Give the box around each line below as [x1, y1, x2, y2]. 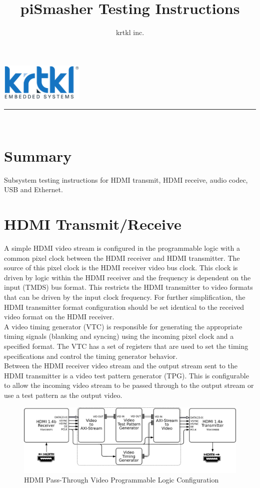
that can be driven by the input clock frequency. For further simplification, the [4, 292, 245, 302]
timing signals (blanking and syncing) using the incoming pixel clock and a [4, 331, 234, 341]
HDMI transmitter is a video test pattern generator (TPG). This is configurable [4, 370, 249, 380]
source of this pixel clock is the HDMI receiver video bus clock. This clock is [4, 262, 238, 273]
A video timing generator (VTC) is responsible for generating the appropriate [4, 321, 242, 331]
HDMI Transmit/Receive [4, 214, 181, 234]
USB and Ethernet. [4, 184, 63, 195]
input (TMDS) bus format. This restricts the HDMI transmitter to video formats [4, 282, 253, 292]
